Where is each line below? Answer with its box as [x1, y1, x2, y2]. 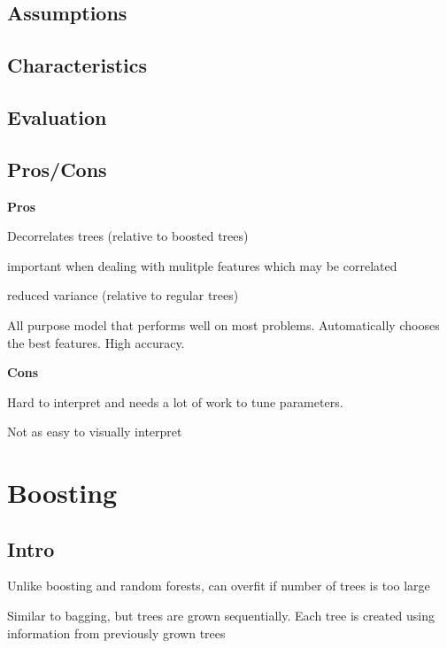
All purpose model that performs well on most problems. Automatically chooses [7, 315, 440, 334]
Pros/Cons [7, 155, 107, 182]
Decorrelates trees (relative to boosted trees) [7, 227, 249, 245]
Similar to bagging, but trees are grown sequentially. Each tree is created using [7, 606, 435, 625]
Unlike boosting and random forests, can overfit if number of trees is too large [7, 576, 430, 595]
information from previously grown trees [7, 623, 226, 642]
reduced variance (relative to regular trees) [7, 286, 239, 305]
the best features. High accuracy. [7, 333, 185, 351]
